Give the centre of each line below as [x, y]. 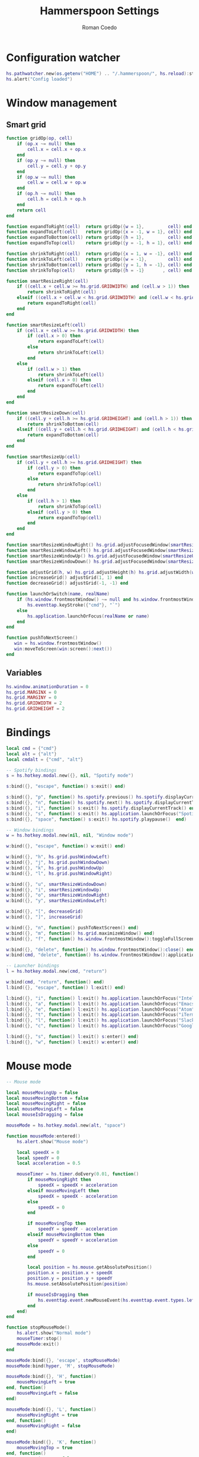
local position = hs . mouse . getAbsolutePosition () [90, 1267]
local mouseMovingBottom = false [47, 1098]
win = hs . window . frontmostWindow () [58, 644]
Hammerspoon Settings [99, 11]
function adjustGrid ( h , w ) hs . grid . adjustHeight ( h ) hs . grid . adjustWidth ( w [100, 572]
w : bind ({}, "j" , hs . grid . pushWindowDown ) [58, 863]
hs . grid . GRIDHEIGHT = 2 [36, 709]
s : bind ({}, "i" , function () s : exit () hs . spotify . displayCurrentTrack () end [102, 808]
